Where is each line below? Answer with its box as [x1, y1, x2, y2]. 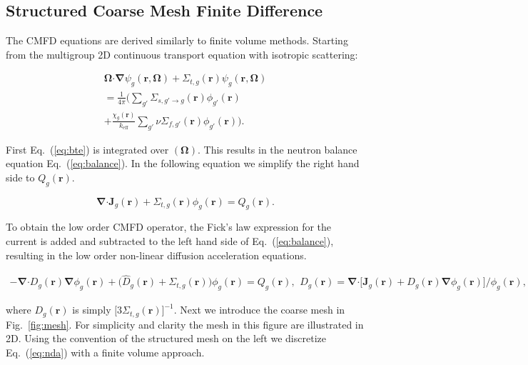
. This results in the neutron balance [197, 141, 357, 156]
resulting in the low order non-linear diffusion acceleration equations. [6, 247, 307, 262]
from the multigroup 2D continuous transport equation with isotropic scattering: [6, 46, 358, 61]
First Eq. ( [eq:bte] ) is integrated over [6, 141, 169, 156]
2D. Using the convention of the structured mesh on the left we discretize [6, 331, 326, 346]
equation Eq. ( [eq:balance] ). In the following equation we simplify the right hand [6, 156, 360, 171]
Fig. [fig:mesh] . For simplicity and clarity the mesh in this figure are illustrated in [6, 316, 364, 331]
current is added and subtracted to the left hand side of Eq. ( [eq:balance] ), [6, 233, 334, 248]
